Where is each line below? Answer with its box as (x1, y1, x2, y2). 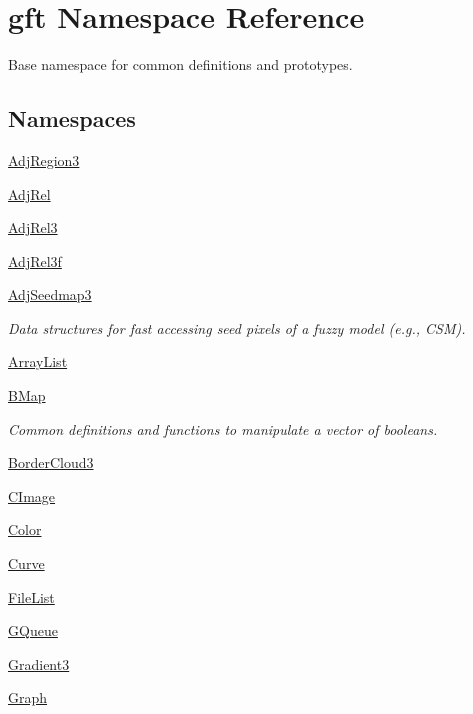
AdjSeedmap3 (8, 284, 92, 305)
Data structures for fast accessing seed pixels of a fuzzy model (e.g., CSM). (8, 317, 466, 338)
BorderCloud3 (8, 452, 94, 473)
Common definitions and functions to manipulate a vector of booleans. (8, 418, 438, 439)
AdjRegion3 (8, 149, 80, 170)
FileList (8, 586, 55, 607)
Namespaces (8, 103, 136, 134)
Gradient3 (8, 653, 70, 674)
